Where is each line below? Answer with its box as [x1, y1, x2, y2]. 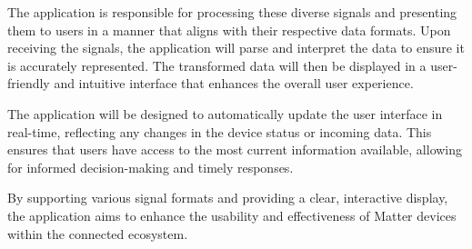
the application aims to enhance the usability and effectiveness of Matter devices [7, 205, 457, 224]
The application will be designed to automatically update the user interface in [7, 104, 443, 123]
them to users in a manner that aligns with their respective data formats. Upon [7, 20, 451, 39]
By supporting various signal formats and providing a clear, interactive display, [7, 188, 448, 207]
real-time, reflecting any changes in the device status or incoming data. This [7, 122, 432, 141]
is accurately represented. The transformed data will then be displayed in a [7, 55, 427, 75]
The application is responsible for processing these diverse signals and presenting [7, 3, 457, 21]
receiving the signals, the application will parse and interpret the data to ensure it [7, 38, 465, 57]
